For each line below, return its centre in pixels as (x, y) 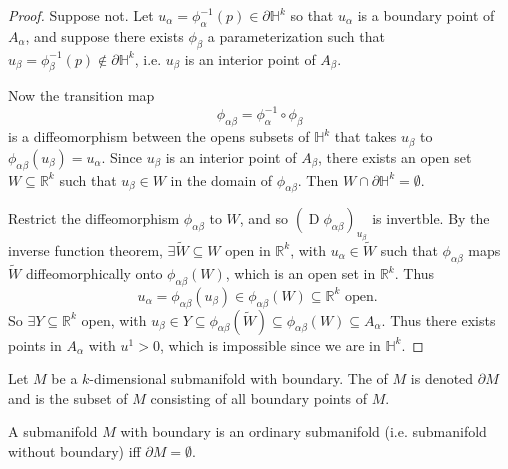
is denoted (442, 378)
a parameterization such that (296, 35)
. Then (318, 179)
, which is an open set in (300, 273)
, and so (264, 218)
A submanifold (53, 431)
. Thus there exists (438, 319)
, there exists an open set (394, 156)
